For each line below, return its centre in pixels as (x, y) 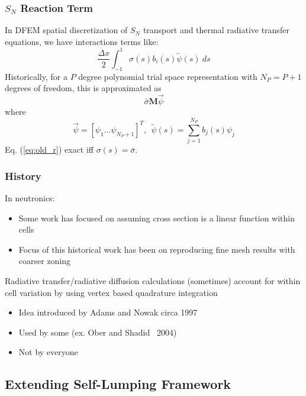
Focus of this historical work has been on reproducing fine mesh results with (157, 249)
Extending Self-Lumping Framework (118, 384)
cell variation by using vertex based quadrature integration (111, 292)
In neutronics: (30, 198)
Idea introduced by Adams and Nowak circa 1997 (108, 312)
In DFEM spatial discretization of (66, 30)
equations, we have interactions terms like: (82, 41)
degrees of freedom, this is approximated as (83, 88)
